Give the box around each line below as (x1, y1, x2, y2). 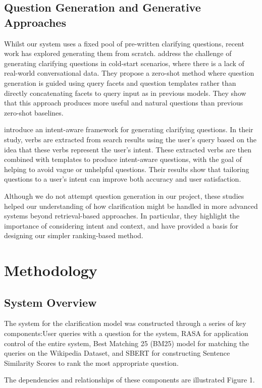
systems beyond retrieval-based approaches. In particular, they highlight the (4, 210, 240, 221)
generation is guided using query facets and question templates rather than (4, 77, 236, 88)
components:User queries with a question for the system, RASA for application (4, 328, 248, 339)
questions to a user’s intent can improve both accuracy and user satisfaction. (4, 174, 241, 184)
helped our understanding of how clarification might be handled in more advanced (4, 200, 258, 211)
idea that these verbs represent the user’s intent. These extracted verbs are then (4, 144, 251, 154)
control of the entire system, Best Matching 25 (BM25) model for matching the (4, 338, 249, 348)
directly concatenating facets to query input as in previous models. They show (4, 87, 246, 98)
